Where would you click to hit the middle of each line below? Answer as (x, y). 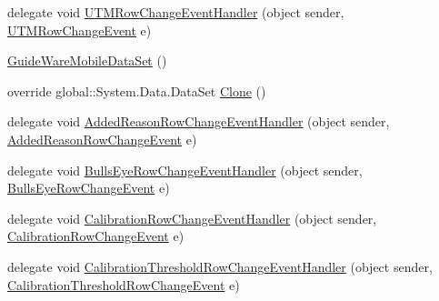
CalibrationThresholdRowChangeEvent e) (124, 284)
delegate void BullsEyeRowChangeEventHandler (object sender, (185, 170)
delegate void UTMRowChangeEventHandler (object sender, (176, 12)
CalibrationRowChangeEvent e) (96, 236)
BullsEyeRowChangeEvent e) (89, 188)
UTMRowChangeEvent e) (80, 30)
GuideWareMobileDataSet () (87, 60)
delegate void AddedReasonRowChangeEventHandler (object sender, (199, 121)
